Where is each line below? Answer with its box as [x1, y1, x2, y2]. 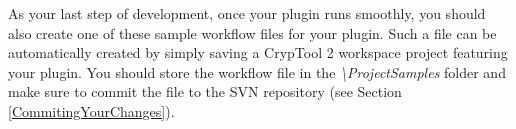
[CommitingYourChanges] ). [8, 100, 175, 121]
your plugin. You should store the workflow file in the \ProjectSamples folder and [8, 61, 506, 82]
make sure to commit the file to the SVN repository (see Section [8, 81, 402, 102]
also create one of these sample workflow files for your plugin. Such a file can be [8, 22, 497, 43]
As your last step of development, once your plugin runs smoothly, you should [8, 3, 486, 23]
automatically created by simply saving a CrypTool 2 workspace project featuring [8, 42, 508, 63]
